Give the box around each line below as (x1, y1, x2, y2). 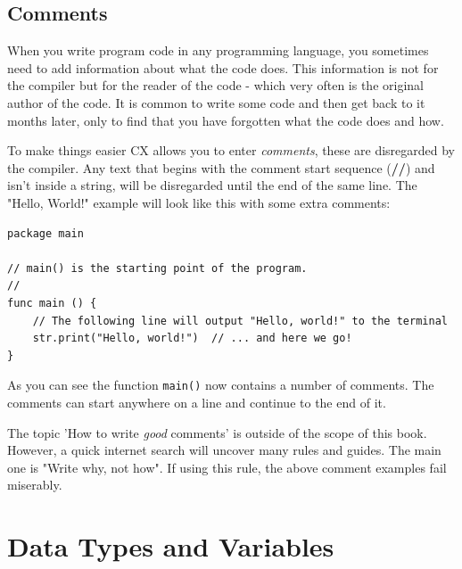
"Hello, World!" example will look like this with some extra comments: (7, 193, 391, 211)
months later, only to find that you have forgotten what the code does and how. (7, 111, 444, 129)
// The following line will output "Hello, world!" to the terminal (32, 314, 448, 327)
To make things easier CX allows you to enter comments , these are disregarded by (7, 141, 455, 160)
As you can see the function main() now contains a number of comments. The (7, 375, 434, 394)
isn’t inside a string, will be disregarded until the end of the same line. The (7, 176, 417, 194)
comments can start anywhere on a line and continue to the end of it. (7, 392, 386, 411)
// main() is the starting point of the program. (7, 261, 308, 275)
